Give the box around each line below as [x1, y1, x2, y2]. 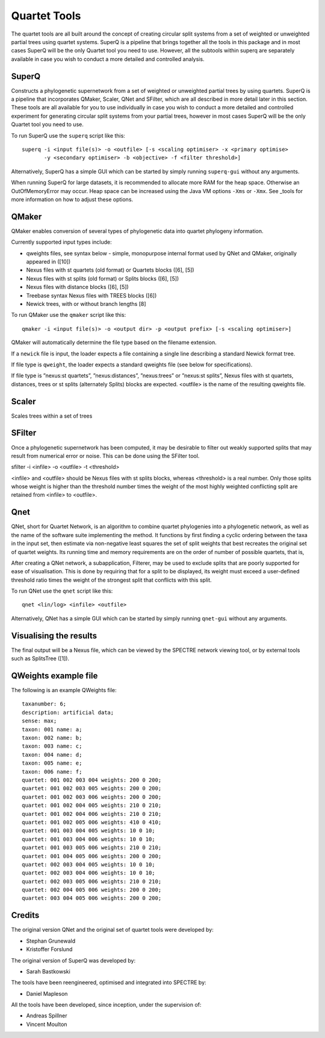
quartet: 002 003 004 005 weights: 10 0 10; [22, 861, 156, 868]
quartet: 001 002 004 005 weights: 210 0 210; [22, 802, 162, 809]
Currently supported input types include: [11, 238, 113, 246]
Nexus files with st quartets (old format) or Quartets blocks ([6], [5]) [26, 266, 195, 274]
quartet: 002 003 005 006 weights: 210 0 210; [22, 878, 162, 885]
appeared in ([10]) [26, 258, 71, 265]
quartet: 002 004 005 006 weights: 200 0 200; [22, 887, 162, 893]
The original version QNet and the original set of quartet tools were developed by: [11, 926, 214, 934]
